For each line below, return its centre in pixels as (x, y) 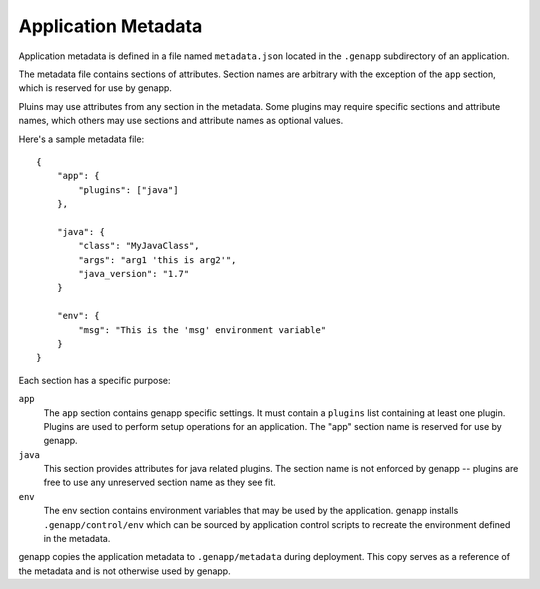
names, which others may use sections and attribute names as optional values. (181, 121)
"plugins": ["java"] (128, 189)
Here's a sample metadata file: (81, 139)
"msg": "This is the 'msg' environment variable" (202, 329)
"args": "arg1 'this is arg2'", (157, 259)
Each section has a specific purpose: (94, 380)
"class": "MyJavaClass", (139, 246)
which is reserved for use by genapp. (95, 88)
